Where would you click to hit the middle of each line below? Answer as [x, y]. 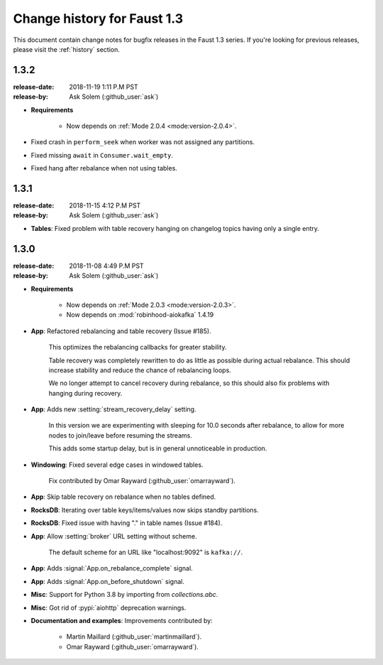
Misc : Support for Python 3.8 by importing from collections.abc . [124, 595]
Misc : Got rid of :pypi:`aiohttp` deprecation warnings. [109, 607]
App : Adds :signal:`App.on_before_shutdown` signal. [107, 581]
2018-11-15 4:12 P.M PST [105, 205]
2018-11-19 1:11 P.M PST [104, 87]
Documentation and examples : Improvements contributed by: [122, 620]
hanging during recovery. [85, 393]
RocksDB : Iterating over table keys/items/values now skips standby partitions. [145, 510]
